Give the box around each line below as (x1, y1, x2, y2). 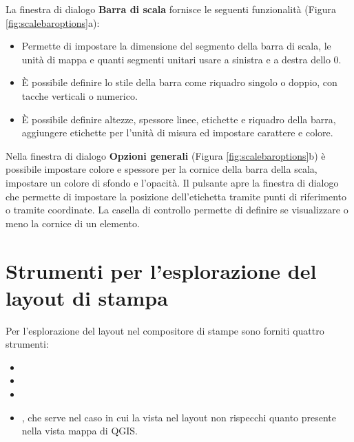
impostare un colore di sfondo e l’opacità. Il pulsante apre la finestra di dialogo (6, 175, 339, 189)
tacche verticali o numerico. (21, 88, 138, 103)
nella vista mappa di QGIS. (21, 423, 138, 438)
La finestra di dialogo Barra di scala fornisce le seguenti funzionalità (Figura (6, 2, 337, 16)
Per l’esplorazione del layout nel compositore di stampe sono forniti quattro (6, 323, 324, 337)
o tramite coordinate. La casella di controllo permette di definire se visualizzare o (6, 202, 348, 217)
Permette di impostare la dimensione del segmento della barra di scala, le (21, 39, 331, 53)
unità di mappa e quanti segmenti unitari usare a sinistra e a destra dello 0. (21, 52, 342, 66)
